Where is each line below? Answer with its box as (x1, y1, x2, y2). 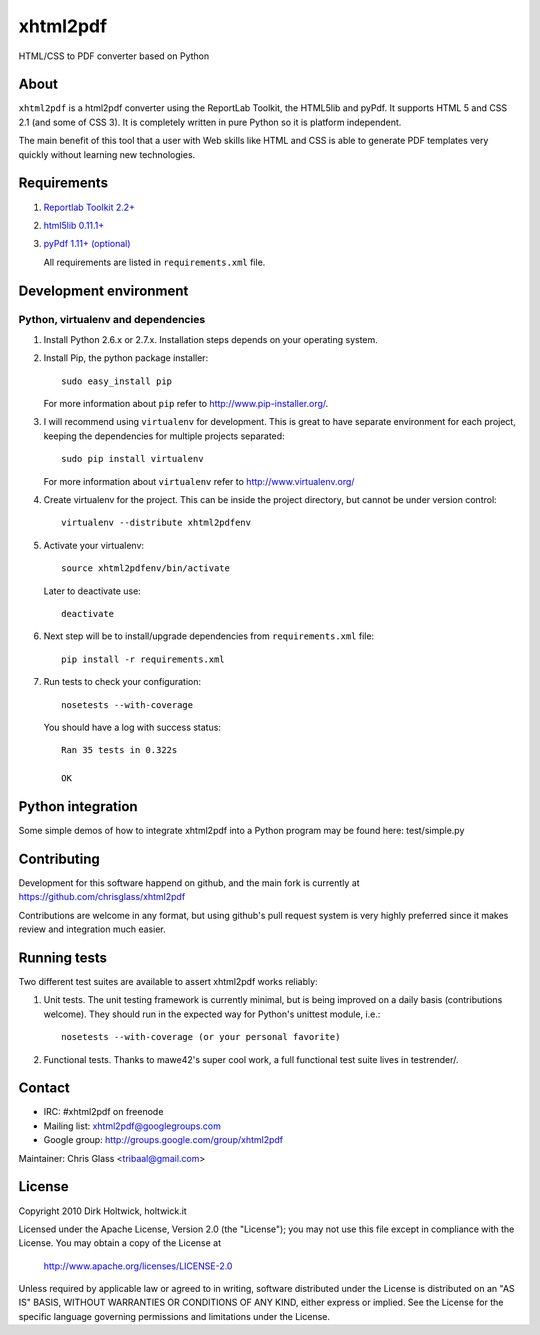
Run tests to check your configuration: (43, 676, 202, 688)
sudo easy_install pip (61, 375, 173, 387)
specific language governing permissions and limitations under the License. (18, 1310, 330, 1322)
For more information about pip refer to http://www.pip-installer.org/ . (43, 398, 329, 410)
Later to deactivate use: (43, 585, 142, 597)
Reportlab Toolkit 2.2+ (43, 201, 135, 213)
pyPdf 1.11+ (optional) (43, 238, 131, 250)
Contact (18, 1080, 70, 1097)
